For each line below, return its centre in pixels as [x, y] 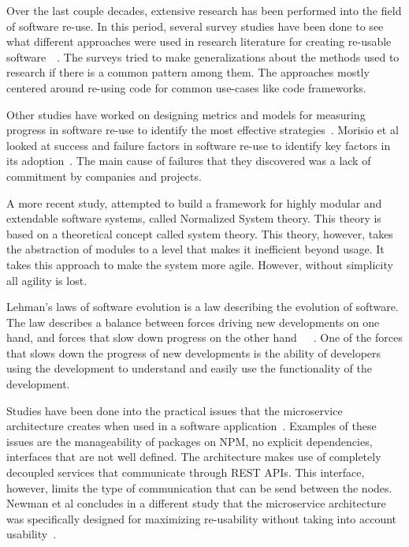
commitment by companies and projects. [104, 176]
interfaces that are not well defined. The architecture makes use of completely [194, 457]
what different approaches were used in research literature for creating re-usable [199, 41]
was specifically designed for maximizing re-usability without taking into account [202, 518]
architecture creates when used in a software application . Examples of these [191, 426]
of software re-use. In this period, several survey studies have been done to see [195, 26]
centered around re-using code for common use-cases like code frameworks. [186, 87]
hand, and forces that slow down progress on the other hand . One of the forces [204, 337]
